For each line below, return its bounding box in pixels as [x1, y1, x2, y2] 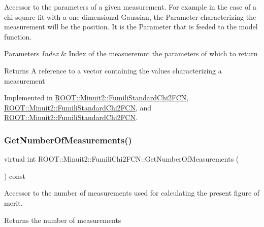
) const [4, 170, 26, 181]
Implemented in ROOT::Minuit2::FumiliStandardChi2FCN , [4, 92, 189, 103]
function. [4, 31, 32, 42]
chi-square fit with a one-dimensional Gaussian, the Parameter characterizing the [4, 11, 256, 22]
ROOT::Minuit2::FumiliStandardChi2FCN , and [4, 102, 152, 112]
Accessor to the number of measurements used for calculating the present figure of [4, 187, 260, 198]
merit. [4, 197, 23, 208]
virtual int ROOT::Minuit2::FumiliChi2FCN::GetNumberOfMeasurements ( [4, 154, 239, 164]
